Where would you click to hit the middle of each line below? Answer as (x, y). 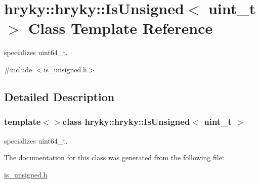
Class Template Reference (121, 28)
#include (18, 69)
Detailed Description (59, 96)
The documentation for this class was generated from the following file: (114, 157)
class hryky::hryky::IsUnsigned (126, 122)
